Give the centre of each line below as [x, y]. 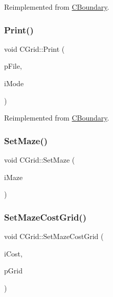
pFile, [13, 66]
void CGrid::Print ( [35, 48]
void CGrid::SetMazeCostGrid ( [54, 236]
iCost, [13, 253]
